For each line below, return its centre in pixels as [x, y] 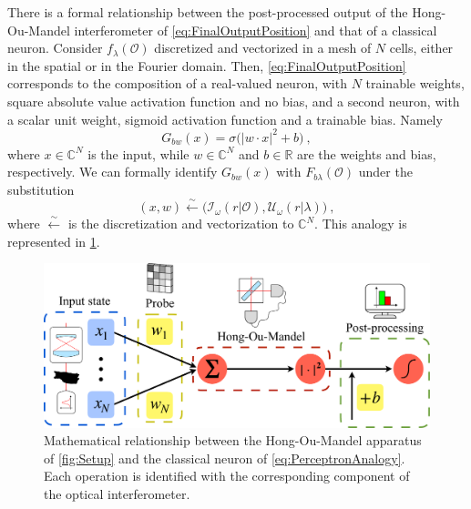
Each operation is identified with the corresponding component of [227, 476]
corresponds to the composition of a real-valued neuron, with [177, 83]
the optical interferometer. [117, 493]
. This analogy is [361, 224]
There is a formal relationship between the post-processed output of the [208, 12]
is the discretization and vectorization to [181, 224]
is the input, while [138, 153]
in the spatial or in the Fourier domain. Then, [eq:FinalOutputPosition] [207, 65]
